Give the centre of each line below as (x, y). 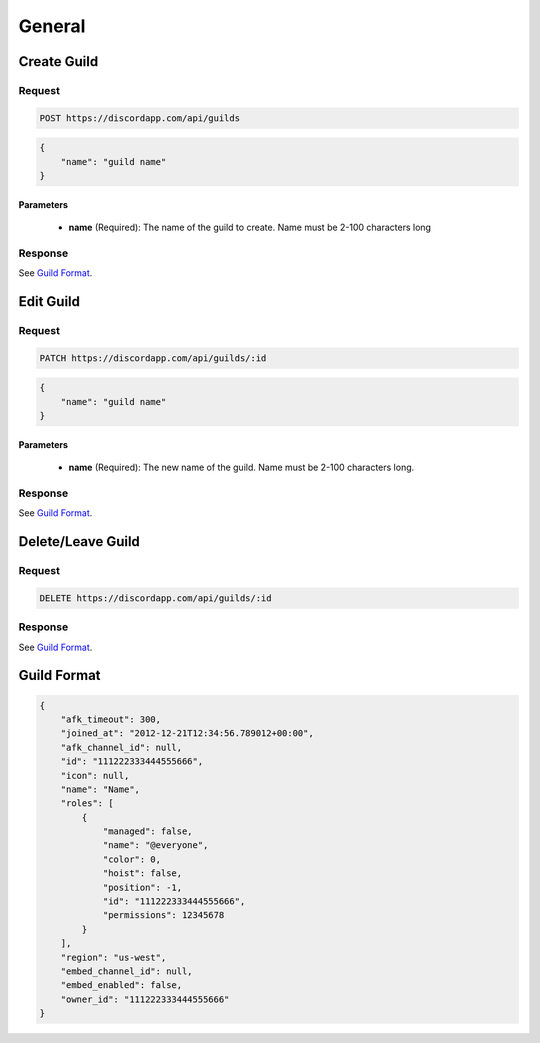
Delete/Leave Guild (79, 541)
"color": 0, (132, 859)
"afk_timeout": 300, (111, 719)
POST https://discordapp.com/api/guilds (139, 118)
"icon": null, (95, 775)
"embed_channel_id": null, (127, 971)
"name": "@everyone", (155, 845)
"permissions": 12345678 (163, 915)
